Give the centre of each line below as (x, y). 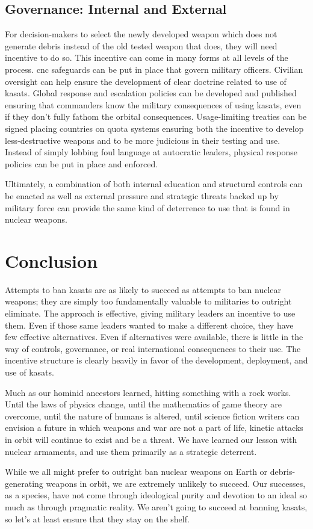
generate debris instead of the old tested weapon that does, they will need (141, 45)
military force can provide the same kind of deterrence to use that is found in (147, 207)
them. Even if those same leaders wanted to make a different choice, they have (149, 325)
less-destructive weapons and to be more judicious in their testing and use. (143, 140)
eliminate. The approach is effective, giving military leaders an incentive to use (150, 313)
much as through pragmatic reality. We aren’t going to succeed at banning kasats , (156, 506)
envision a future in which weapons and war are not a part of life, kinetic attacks (154, 428)
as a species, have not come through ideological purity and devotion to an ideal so (156, 495)
